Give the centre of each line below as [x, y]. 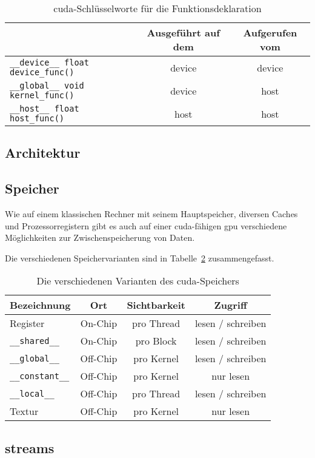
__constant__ [40, 376]
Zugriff [230, 305]
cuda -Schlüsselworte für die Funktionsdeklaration [157, 8]
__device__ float [49, 62]
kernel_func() [42, 95]
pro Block [156, 341]
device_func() [42, 72]
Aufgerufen [270, 32]
